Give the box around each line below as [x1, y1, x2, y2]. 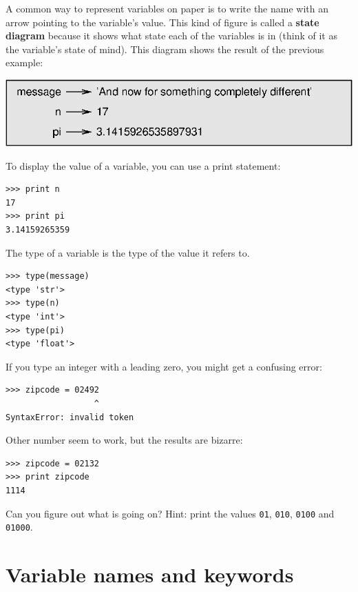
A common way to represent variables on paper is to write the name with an [6, 1, 328, 15]
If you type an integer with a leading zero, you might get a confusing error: [6, 359, 322, 373]
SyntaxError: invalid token [6, 412, 134, 422]
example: [6, 55, 43, 70]
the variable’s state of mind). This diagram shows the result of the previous [6, 41, 324, 56]
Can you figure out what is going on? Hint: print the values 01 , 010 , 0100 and [6, 506, 335, 520]
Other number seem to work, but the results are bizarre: [6, 433, 243, 447]
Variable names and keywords [6, 560, 294, 589]
